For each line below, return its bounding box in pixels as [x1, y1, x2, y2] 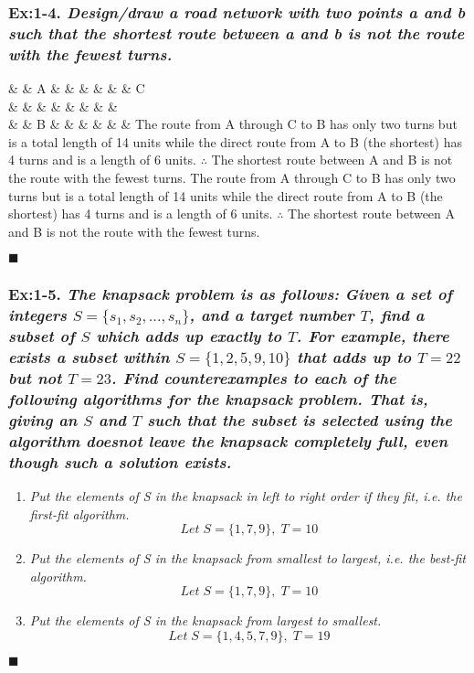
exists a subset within [8, 346, 170, 369]
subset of [8, 325, 75, 347]
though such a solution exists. [8, 450, 232, 473]
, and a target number [189, 304, 354, 326]
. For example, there [296, 325, 449, 347]
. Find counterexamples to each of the [111, 367, 396, 390]
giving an [8, 408, 78, 431]
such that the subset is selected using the [147, 408, 452, 431]
